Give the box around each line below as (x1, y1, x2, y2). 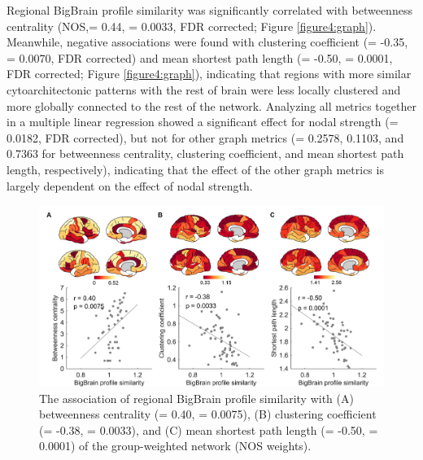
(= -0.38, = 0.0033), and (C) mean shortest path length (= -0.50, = (39, 421, 378, 438)
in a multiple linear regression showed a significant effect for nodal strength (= (7, 113, 399, 130)
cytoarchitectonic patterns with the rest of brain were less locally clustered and (7, 81, 401, 98)
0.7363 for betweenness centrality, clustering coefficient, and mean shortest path (7, 145, 404, 162)
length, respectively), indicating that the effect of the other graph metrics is (7, 160, 384, 177)
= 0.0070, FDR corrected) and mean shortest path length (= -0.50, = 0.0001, (7, 49, 393, 66)
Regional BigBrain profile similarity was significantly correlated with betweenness (7, 2, 412, 18)
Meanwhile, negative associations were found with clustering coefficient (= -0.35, (7, 33, 408, 50)
